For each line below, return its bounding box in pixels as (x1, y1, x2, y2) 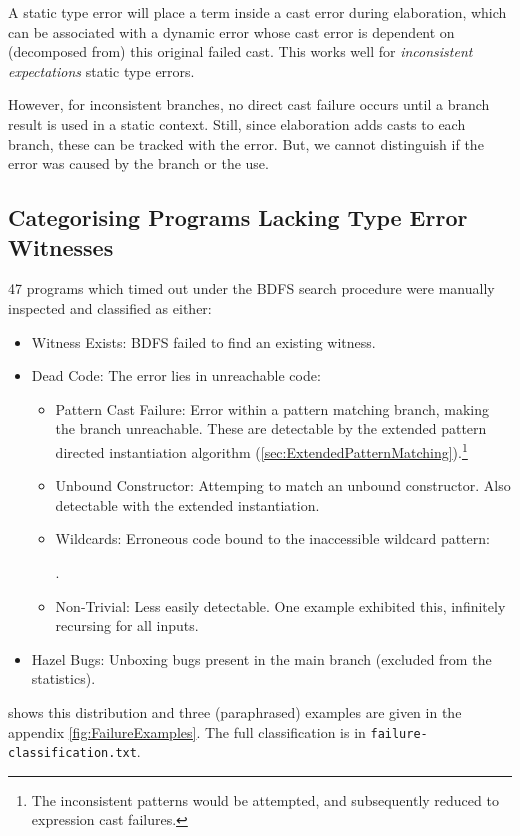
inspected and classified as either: (8, 297, 212, 318)
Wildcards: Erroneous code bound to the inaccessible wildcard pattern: (55, 528, 490, 549)
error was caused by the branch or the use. (8, 153, 269, 174)
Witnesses (8, 231, 114, 262)
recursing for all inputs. (55, 615, 199, 636)
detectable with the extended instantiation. (55, 494, 320, 515)
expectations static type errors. (8, 60, 195, 81)
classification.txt (8, 746, 137, 761)
